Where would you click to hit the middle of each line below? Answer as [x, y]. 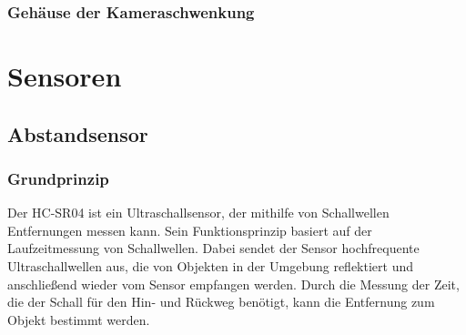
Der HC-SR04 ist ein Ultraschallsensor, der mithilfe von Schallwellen [198, 213]
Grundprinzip [58, 178]
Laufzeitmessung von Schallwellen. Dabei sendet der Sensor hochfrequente [213, 248]
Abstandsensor [78, 133]
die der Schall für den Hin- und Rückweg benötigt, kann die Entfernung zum [221, 302]
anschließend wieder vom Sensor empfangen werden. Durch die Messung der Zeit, [233, 284]
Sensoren [65, 76]
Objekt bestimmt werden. [79, 319]
